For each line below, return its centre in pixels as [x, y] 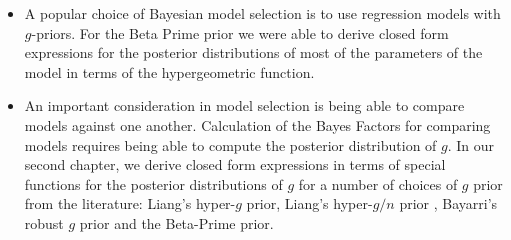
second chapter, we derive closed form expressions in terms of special [235, 164]
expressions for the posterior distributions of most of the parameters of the [253, 52]
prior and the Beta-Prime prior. [176, 222]
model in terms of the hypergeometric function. [169, 71]
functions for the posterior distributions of [153, 183]
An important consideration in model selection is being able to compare [244, 105]
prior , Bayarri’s [448, 203]
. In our [471, 144]
